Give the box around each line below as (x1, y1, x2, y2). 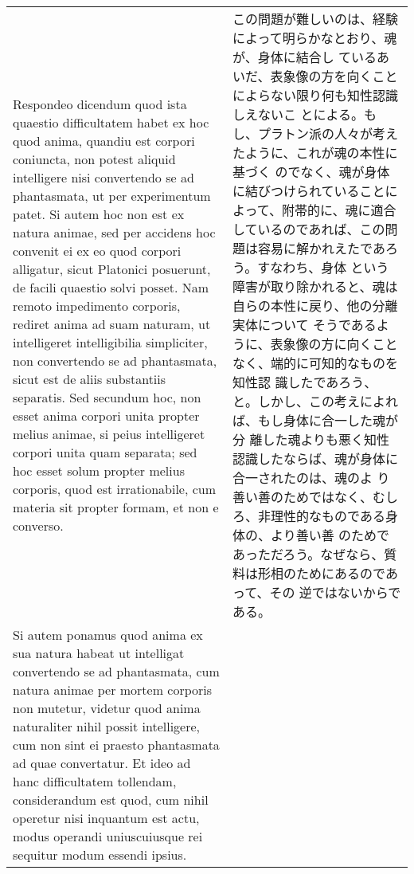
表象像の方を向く (270, 67, 373, 85)
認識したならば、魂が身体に (232, 449, 399, 468)
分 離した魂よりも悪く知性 (232, 430, 390, 449)
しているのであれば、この (232, 220, 385, 238)
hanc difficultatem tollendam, (13, 772, 177, 790)
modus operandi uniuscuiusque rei (13, 827, 203, 845)
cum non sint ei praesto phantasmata (13, 735, 220, 754)
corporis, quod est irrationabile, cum (13, 480, 217, 498)
